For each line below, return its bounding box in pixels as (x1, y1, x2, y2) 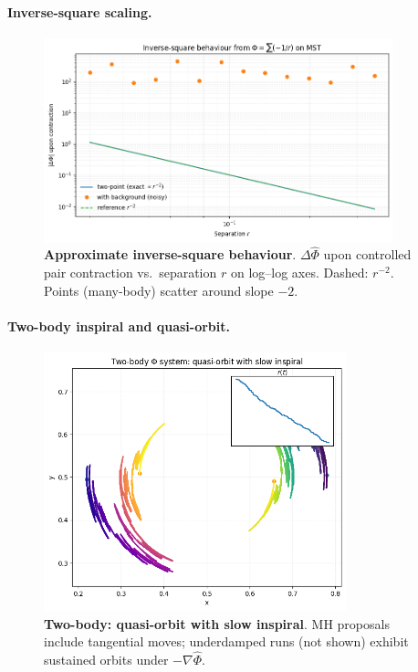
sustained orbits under (44, 649, 169, 668)
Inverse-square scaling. (7, 2, 152, 21)
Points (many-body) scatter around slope (44, 280, 274, 299)
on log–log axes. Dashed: (230, 263, 369, 282)
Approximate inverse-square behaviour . (44, 245, 297, 264)
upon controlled (323, 245, 412, 264)
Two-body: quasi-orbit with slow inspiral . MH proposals (44, 614, 390, 633)
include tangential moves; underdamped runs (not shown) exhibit (44, 632, 409, 651)
